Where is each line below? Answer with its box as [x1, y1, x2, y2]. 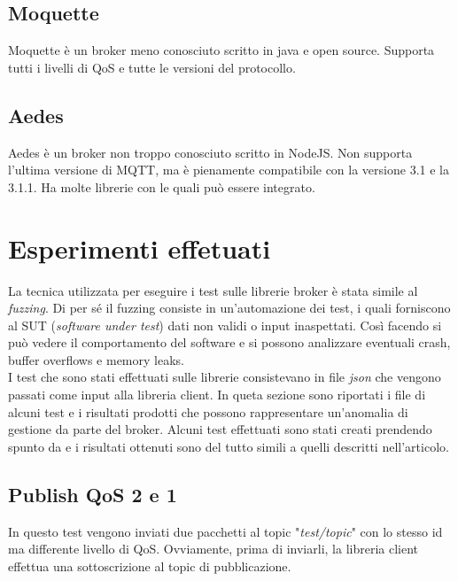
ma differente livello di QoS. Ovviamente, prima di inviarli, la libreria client [8, 539, 419, 558]
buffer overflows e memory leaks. [8, 350, 184, 368]
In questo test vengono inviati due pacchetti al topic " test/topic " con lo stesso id [8, 522, 443, 540]
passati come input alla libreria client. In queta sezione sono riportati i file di [8, 385, 426, 404]
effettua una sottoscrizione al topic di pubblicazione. [8, 556, 291, 575]
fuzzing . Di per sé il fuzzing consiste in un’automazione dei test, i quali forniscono [8, 298, 451, 317]
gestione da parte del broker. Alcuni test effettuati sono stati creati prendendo [8, 420, 432, 438]
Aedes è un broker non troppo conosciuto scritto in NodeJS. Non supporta [8, 143, 413, 161]
